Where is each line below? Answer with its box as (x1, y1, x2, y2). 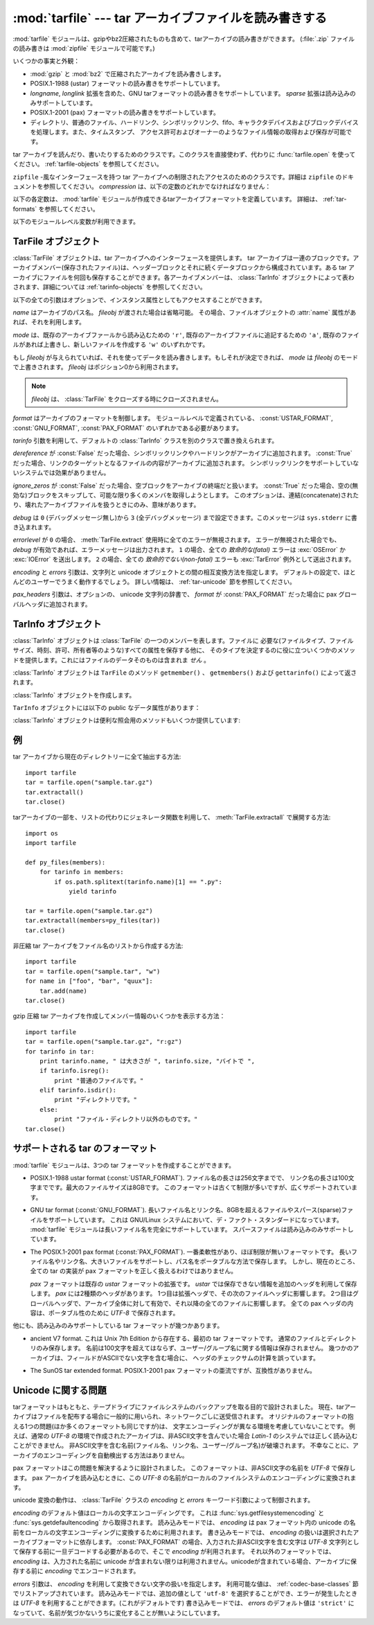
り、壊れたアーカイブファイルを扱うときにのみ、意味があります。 (12, 501, 200, 509)
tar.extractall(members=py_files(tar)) (25, 916, 161, 925)
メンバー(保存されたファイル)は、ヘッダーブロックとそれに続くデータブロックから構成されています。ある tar (37, 263, 347, 272)
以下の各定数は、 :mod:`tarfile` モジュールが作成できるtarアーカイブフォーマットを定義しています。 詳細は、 (12, 195, 322, 204)
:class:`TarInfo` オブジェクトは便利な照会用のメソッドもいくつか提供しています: (12, 716, 240, 725)
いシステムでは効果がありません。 (12, 468, 110, 477)
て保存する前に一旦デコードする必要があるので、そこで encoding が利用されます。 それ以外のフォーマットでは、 (12, 1547, 335, 1556)
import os (25, 829, 58, 837)
